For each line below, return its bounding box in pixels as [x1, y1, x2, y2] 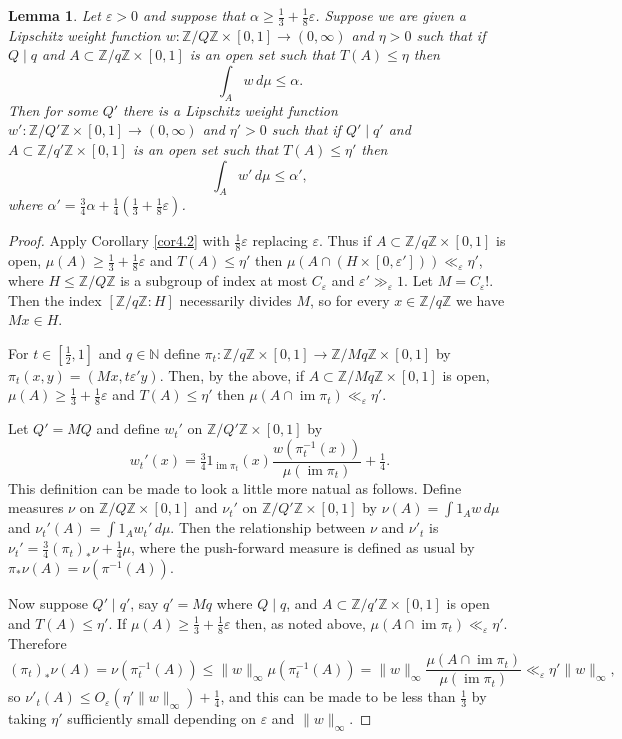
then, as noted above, [235, 612, 366, 633]
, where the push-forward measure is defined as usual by [131, 537, 475, 558]
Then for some [8, 99, 98, 120]
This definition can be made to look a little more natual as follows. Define [8, 477, 462, 498]
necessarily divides [179, 289, 292, 310]
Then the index [8, 289, 102, 310]
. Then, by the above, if [159, 364, 304, 385]
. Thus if [319, 230, 372, 251]
